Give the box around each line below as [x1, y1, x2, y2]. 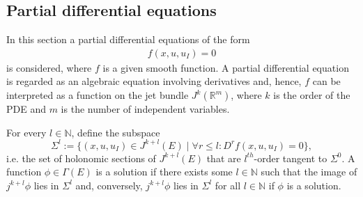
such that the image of [261, 164, 357, 179]
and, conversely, [75, 178, 143, 192]
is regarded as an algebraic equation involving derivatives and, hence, [6, 74, 302, 88]
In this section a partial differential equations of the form [6, 32, 250, 47]
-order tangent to [254, 150, 327, 165]
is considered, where [6, 60, 92, 74]
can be [312, 74, 341, 88]
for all [215, 178, 241, 192]
